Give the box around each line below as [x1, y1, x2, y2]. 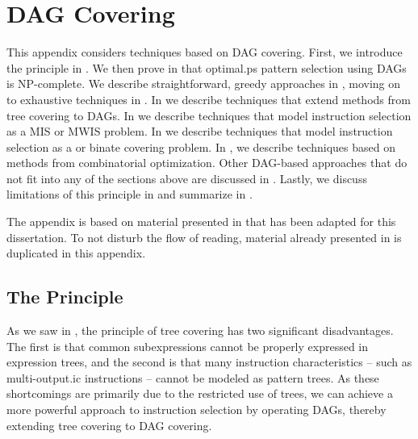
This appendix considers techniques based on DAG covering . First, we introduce [6, 44, 403, 61]
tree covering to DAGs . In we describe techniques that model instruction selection [6, 107, 412, 123]
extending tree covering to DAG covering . [6, 416, 212, 433]
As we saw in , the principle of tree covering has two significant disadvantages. [6, 322, 394, 339]
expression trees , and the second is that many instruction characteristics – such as [6, 353, 412, 370]
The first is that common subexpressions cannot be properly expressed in [6, 337, 369, 354]
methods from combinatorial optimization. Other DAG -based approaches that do [6, 154, 408, 171]
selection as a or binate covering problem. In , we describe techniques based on [6, 138, 395, 155]
